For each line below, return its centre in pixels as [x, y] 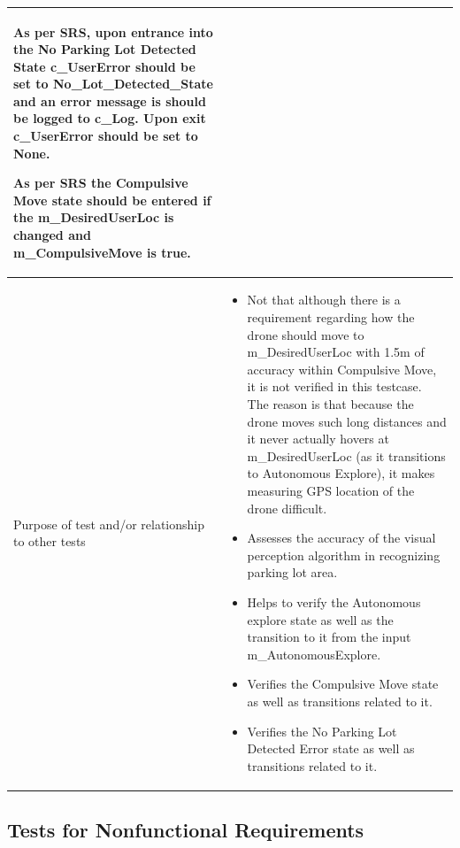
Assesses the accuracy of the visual [341, 538]
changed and [52, 235]
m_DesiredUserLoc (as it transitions [346, 455]
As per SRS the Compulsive [101, 183]
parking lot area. [292, 572]
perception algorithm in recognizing [344, 555]
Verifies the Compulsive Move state [343, 684]
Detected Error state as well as [331, 748]
